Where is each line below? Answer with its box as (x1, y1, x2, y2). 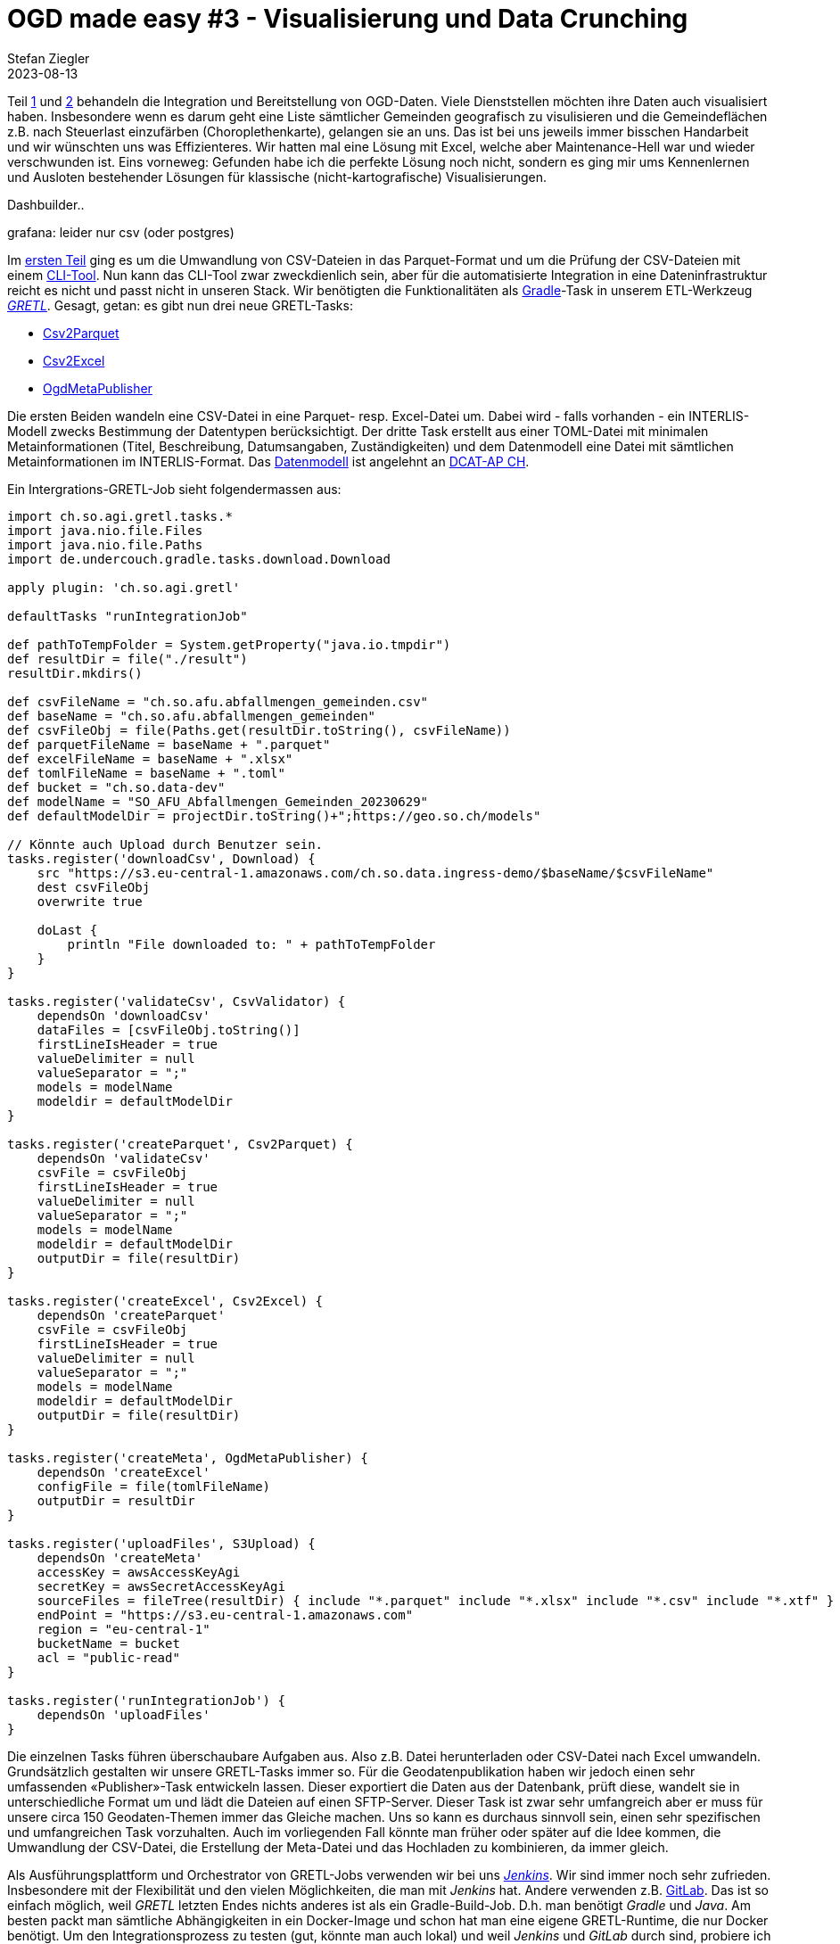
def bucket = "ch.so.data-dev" (7, 779, 226, 795)
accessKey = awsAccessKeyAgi (37, 1564, 241, 1579)
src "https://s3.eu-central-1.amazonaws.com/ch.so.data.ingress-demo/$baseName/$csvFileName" (37, 865, 714, 880)
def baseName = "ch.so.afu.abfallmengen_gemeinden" (7, 708, 376, 723)
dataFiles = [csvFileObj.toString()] (37, 1022, 301, 1037)
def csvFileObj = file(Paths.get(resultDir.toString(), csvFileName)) (7, 722, 511, 737)
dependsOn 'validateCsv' (37, 1150, 210, 1166)
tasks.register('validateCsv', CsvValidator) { (7, 993, 346, 1009)
